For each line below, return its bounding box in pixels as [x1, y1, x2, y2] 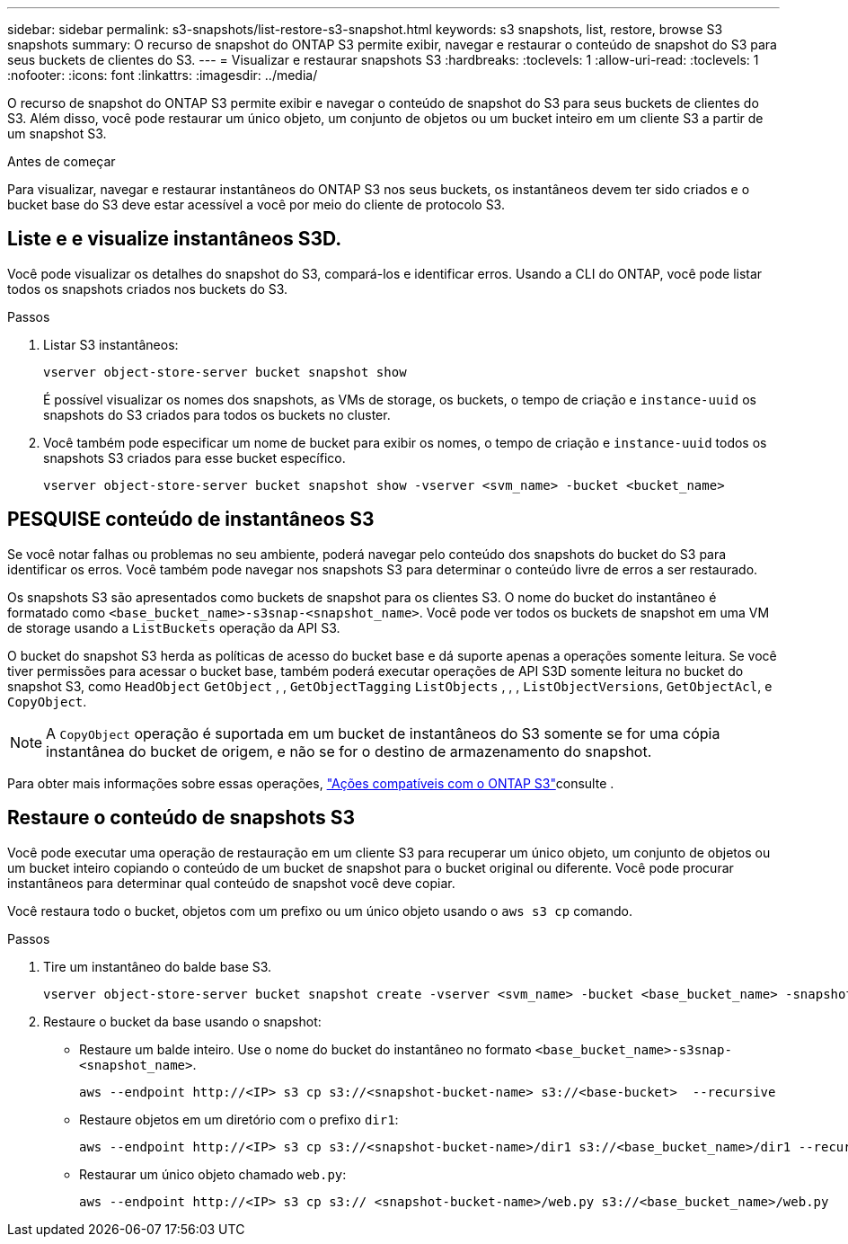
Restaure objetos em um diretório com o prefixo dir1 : [79, 1111, 399, 1127]
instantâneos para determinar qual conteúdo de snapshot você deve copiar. [7, 875, 455, 891]
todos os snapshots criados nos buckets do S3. [7, 280, 288, 297]
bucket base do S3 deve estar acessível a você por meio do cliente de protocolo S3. [7, 197, 505, 212]
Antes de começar [7, 154, 116, 169]
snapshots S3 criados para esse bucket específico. [43, 449, 346, 466]
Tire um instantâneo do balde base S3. [43, 958, 272, 974]
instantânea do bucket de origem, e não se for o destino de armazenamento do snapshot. [46, 742, 652, 760]
